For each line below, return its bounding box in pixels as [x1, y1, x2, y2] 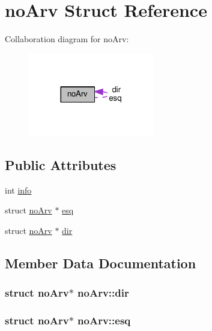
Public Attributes [5, 156, 117, 174]
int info [5, 183, 32, 196]
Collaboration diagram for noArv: [5, 33, 129, 45]
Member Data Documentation [5, 254, 196, 272]
